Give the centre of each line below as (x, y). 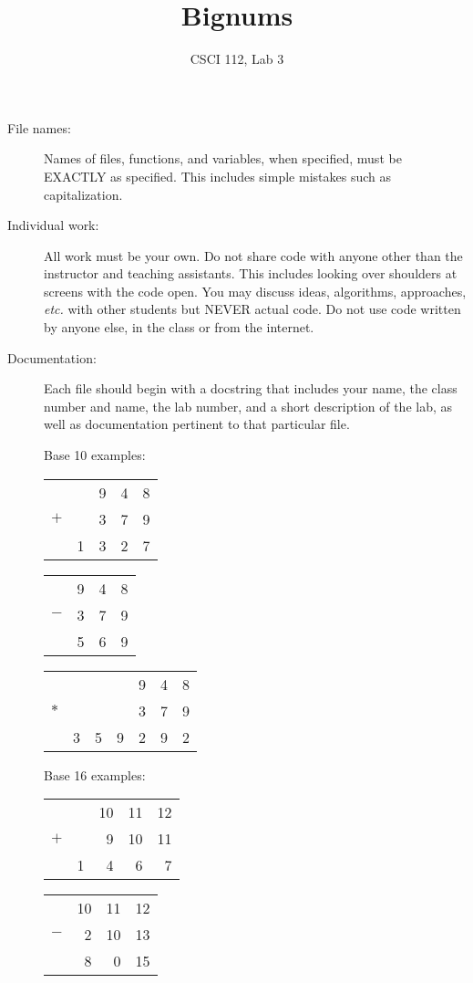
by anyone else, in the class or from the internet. (179, 327)
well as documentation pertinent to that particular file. (197, 424)
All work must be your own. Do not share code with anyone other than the (253, 255)
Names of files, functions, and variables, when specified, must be (223, 158)
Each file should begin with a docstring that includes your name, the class (251, 388)
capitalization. (83, 194)
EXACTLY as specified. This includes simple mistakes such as (217, 176)
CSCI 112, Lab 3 (237, 59)
